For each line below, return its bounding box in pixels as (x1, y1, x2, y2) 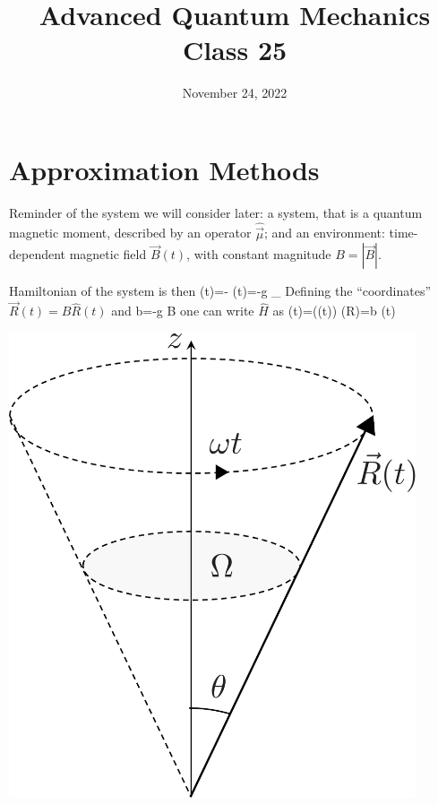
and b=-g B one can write (111, 301, 254, 320)
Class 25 (182, 31, 288, 68)
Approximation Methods (9, 151, 320, 187)
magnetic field (69, 245, 147, 264)
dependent (9, 245, 66, 264)
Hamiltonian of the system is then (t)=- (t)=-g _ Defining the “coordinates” (9, 281, 432, 300)
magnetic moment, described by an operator (9, 223, 252, 242)
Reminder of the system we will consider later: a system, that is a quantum (9, 203, 423, 221)
